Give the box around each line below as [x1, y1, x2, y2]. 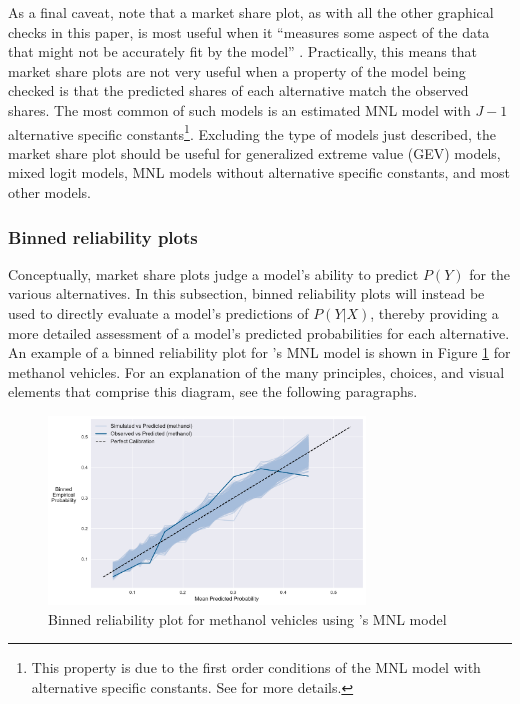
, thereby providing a [370, 303, 499, 323]
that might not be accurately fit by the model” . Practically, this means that [8, 41, 478, 62]
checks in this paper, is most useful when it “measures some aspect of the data [8, 21, 490, 42]
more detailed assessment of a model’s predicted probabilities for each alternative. [8, 322, 510, 343]
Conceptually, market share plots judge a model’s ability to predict [8, 263, 419, 284]
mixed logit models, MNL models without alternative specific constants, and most [8, 162, 510, 183]
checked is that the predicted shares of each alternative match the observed [8, 80, 469, 101]
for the [469, 263, 511, 284]
